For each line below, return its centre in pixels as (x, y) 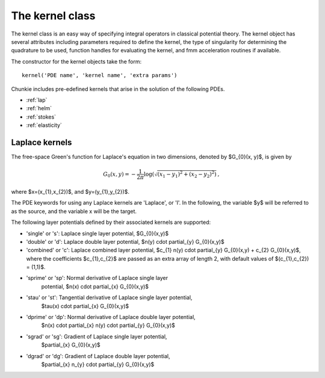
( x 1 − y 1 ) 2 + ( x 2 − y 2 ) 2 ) (187, 175)
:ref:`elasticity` (44, 125)
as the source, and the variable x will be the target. (74, 211)
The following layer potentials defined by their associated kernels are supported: (111, 222)
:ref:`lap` (37, 100)
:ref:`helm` (39, 108)
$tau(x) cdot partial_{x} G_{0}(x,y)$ (85, 306)
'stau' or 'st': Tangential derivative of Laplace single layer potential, (109, 297)
